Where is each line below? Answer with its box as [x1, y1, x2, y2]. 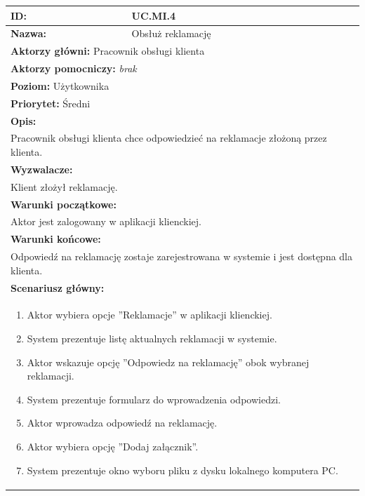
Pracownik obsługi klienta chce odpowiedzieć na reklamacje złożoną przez [11, 130, 327, 145]
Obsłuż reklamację [131, 26, 211, 41]
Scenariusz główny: [11, 280, 105, 295]
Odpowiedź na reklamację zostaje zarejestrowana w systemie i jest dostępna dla [11, 249, 353, 264]
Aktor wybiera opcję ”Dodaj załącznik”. [27, 438, 199, 453]
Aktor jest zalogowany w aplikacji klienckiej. [11, 214, 201, 229]
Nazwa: [11, 26, 47, 41]
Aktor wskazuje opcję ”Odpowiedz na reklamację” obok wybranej [27, 354, 310, 369]
